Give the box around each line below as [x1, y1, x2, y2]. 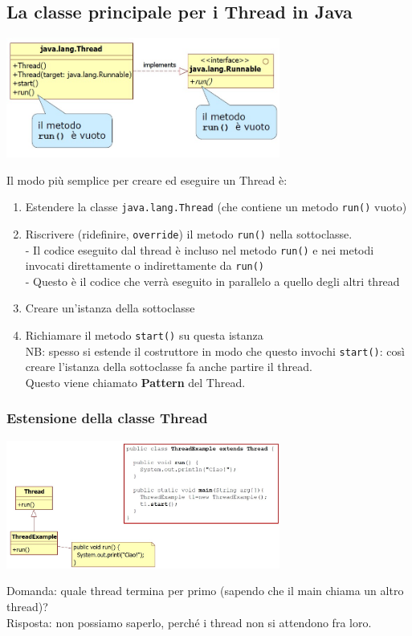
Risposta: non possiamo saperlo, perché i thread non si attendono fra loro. [6, 614, 372, 630]
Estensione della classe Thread [6, 408, 208, 428]
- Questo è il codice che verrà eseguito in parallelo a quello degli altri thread [25, 272, 400, 289]
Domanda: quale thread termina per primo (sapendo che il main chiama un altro [6, 582, 404, 599]
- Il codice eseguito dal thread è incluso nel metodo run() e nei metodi [25, 241, 374, 258]
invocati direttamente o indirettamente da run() [25, 257, 265, 274]
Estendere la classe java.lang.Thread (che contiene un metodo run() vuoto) [25, 198, 407, 215]
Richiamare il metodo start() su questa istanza [25, 327, 263, 343]
